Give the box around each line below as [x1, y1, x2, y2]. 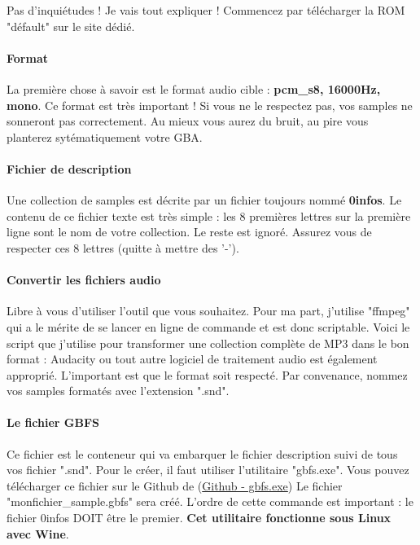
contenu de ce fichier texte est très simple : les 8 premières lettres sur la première [7, 207, 411, 224]
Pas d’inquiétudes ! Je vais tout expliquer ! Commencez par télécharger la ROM [7, 2, 405, 18]
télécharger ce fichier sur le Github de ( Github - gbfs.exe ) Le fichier [7, 477, 343, 494]
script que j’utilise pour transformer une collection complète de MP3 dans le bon [7, 334, 409, 351]
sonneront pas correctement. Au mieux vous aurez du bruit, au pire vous [7, 112, 369, 130]
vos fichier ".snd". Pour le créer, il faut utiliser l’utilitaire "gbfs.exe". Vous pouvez [7, 461, 409, 478]
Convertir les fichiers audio [7, 271, 161, 288]
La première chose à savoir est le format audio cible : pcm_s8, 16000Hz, [7, 80, 381, 97]
